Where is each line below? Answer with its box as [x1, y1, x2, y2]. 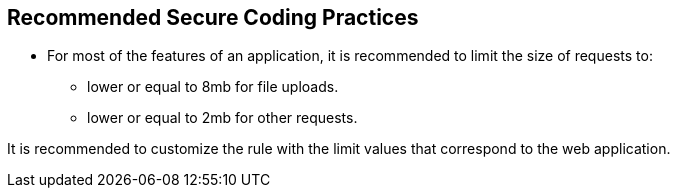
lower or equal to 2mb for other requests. [87, 109, 358, 127]
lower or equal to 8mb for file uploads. [87, 78, 339, 96]
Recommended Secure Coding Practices [7, 5, 419, 30]
